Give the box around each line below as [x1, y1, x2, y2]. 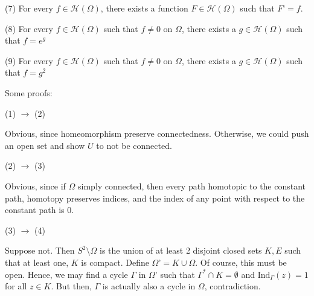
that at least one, [5, 255, 69, 268]
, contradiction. [204, 280, 261, 292]
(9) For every [5, 54, 53, 67]
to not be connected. [96, 139, 172, 151]
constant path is [5, 203, 65, 216]
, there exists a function [100, 2, 188, 14]
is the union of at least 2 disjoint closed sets [100, 244, 262, 257]
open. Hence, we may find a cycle [5, 268, 128, 280]
